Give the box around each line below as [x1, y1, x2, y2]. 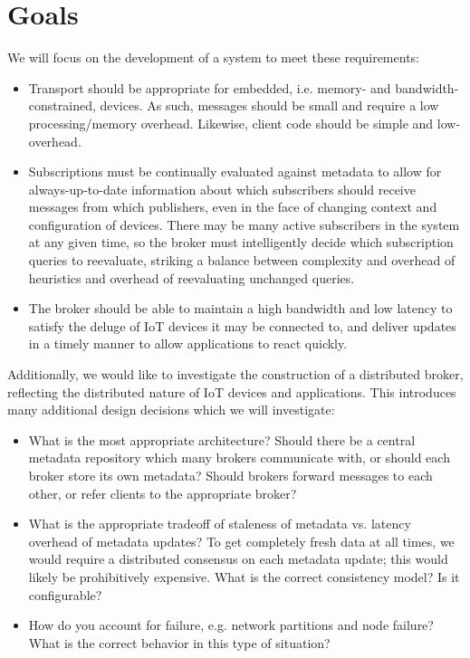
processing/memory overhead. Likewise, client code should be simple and [28, 113, 434, 132]
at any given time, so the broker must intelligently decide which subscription [28, 233, 454, 252]
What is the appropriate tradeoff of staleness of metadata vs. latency [28, 514, 411, 533]
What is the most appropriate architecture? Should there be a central [28, 430, 416, 449]
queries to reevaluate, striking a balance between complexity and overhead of [28, 251, 456, 270]
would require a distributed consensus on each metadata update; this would [28, 549, 448, 568]
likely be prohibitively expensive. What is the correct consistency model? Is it [28, 567, 460, 586]
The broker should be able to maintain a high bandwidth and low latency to [28, 299, 453, 318]
